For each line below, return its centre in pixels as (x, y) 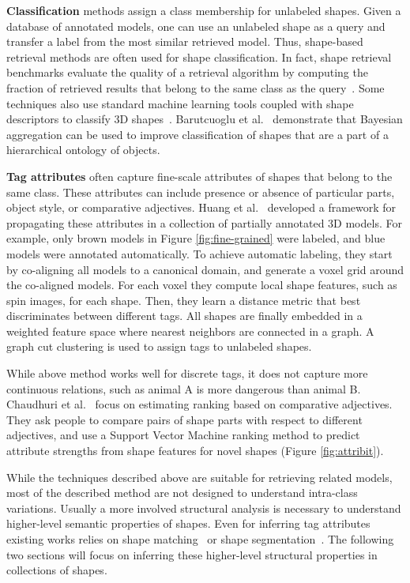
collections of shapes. (57, 570)
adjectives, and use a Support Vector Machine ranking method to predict (183, 435)
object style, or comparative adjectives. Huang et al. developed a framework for (201, 207)
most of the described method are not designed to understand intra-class (182, 493)
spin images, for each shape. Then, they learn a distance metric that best (184, 300)
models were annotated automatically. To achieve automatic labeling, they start (199, 253)
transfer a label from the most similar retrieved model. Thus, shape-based (185, 41)
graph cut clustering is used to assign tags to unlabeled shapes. (159, 346)
